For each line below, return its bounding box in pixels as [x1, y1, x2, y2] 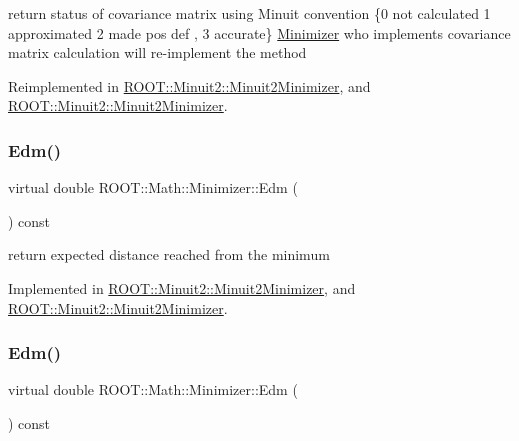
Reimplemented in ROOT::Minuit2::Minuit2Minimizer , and [8, 75, 371, 96]
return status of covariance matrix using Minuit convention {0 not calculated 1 [8, 3, 491, 23]
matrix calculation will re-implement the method [8, 42, 307, 63]
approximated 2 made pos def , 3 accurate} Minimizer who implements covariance [8, 22, 511, 43]
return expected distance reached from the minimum [8, 244, 330, 265]
